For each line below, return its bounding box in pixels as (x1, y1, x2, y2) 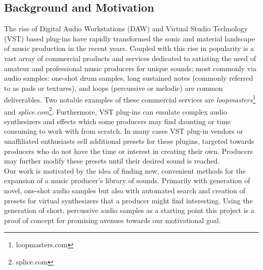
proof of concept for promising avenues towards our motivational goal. (4, 214, 221, 225)
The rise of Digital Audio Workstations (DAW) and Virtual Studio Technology (4, 23, 248, 34)
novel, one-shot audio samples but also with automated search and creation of (4, 185, 245, 196)
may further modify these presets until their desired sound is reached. (4, 155, 220, 166)
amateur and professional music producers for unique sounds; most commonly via (4, 63, 256, 73)
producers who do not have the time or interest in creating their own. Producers (4, 145, 253, 156)
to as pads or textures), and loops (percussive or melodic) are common (4, 82, 223, 93)
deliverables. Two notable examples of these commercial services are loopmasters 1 (4, 93, 256, 105)
